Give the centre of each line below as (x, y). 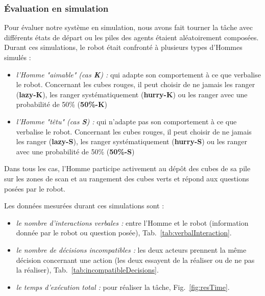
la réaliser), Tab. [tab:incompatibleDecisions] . (87, 270)
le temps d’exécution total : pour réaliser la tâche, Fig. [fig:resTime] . (123, 287)
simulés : (18, 57)
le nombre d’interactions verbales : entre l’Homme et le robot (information (132, 222)
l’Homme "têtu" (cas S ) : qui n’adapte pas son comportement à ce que (126, 121)
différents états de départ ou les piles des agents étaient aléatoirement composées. (131, 37)
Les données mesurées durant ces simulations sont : (84, 206)
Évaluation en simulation (56, 8)
